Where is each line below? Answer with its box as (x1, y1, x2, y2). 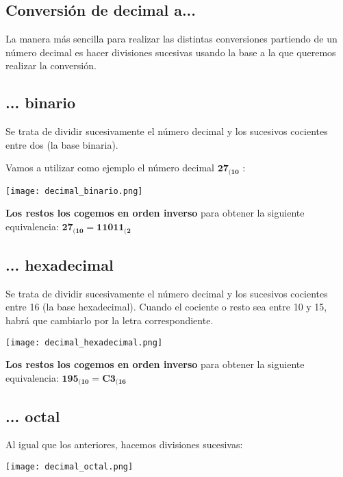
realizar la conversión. (5, 58, 97, 73)
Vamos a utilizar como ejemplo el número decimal (5, 160, 215, 175)
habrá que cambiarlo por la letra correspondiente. (5, 313, 214, 327)
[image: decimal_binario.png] (5, 186, 143, 196)
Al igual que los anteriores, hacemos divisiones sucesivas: (5, 437, 243, 452)
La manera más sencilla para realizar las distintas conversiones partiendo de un (5, 32, 338, 46)
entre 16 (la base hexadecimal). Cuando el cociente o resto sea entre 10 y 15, (5, 299, 327, 314)
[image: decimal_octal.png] (5, 462, 134, 472)
